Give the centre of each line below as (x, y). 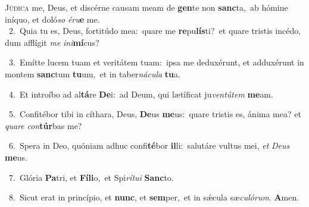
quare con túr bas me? (43, 125)
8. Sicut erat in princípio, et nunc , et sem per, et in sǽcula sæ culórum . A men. (154, 197)
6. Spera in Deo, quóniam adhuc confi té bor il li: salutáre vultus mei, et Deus (149, 145)
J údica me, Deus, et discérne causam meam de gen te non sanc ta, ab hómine (146, 7)
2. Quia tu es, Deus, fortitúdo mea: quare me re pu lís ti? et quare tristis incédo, (155, 31)
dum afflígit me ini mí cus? (52, 42)
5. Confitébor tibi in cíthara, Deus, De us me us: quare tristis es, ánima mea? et (155, 114)
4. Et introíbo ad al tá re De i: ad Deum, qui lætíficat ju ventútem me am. (141, 94)
